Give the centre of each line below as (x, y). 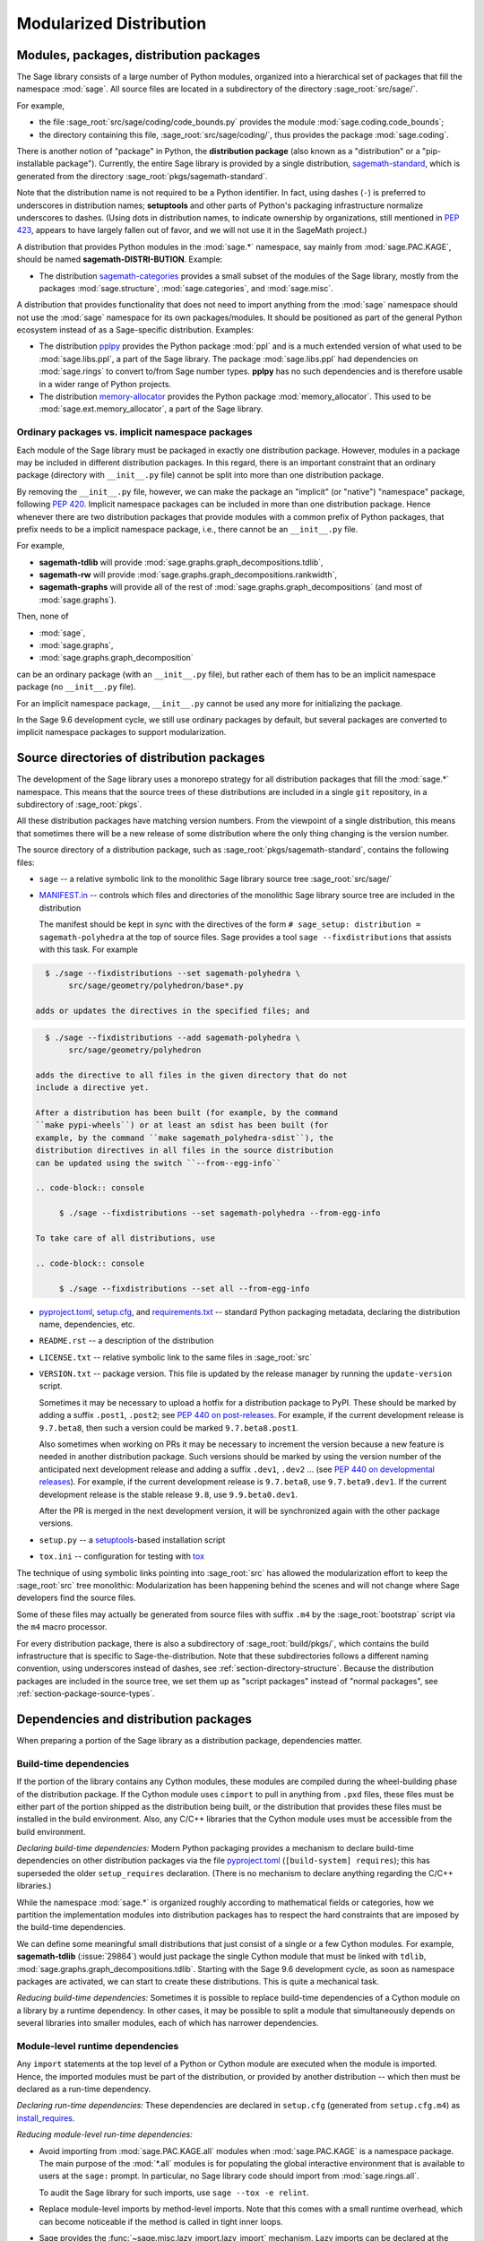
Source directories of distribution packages (141, 758)
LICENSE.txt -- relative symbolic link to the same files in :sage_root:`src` (176, 1357)
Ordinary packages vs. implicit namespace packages (134, 432)
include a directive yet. (92, 1088)
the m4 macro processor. (62, 1627)
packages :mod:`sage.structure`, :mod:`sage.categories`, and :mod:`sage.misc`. (186, 288)
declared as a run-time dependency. (84, 2090)
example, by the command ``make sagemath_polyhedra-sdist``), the (184, 1138)
